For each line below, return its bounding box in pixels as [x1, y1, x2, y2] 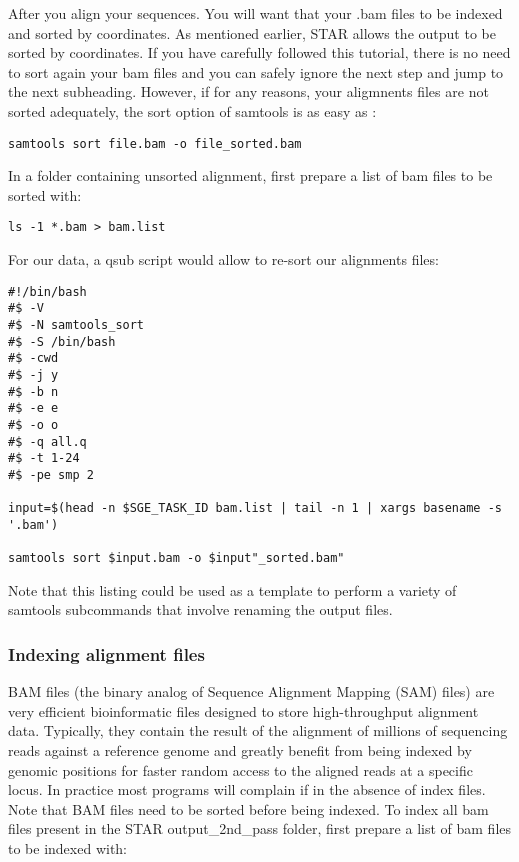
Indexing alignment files [8, 641, 205, 666]
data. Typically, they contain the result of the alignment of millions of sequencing [8, 720, 508, 741]
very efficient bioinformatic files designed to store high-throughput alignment [8, 700, 479, 721]
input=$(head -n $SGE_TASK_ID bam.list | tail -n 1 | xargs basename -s [8, 501, 502, 516]
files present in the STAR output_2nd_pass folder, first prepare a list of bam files [8, 818, 512, 839]
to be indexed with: [8, 837, 128, 858]
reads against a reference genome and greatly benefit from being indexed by [8, 740, 472, 760]
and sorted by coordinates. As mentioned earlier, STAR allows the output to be [8, 22, 496, 43]
